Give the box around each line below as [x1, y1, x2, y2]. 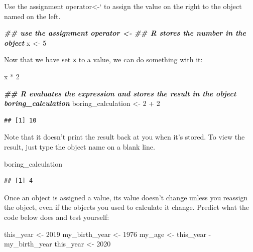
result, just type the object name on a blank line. [4, 142, 155, 152]
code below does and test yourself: [4, 211, 109, 222]
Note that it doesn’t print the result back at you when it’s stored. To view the [4, 132, 245, 142]
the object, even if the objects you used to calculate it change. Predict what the [4, 202, 249, 212]
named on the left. [4, 11, 61, 21]
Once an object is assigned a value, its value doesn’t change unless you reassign [4, 192, 248, 202]
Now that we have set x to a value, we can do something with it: [4, 54, 203, 65]
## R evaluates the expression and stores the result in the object [4, 88, 236, 98]
